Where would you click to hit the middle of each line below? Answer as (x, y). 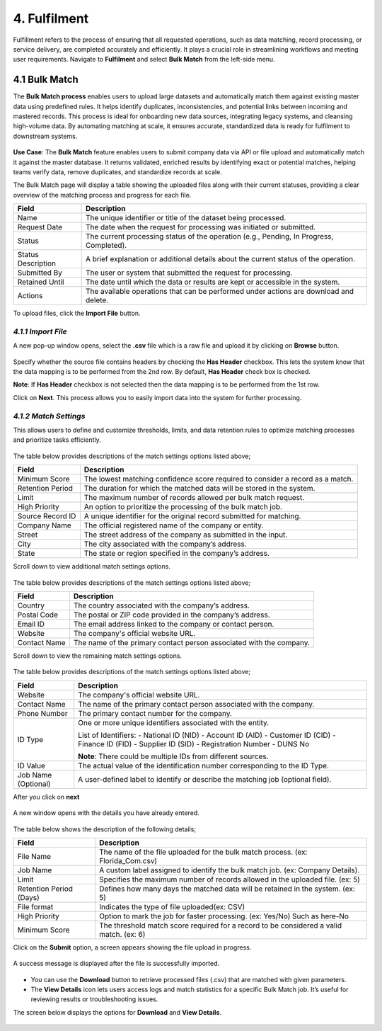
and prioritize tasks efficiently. (57, 440)
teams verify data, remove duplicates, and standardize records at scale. (117, 172)
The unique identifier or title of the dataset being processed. (186, 218)
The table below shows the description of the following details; (105, 829)
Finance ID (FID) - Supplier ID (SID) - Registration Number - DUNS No (194, 744)
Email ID (31, 624)
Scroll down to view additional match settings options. (92, 566)
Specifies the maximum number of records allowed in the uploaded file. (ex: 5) (230, 879)
